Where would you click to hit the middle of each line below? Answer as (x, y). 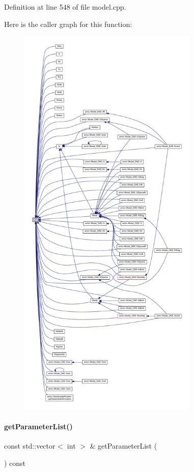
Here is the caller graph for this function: (68, 24)
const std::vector (30, 445)
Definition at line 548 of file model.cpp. (65, 7)
